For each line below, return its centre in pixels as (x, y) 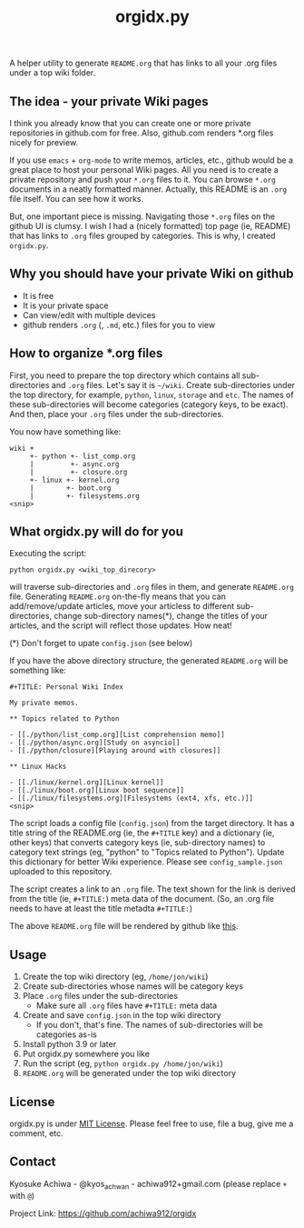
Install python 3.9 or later (69, 1044)
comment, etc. (36, 1133)
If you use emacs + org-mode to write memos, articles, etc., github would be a (151, 160)
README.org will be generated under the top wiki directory (129, 1073)
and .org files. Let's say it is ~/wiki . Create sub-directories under (173, 384)
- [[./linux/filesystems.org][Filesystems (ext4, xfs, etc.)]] (132, 799)
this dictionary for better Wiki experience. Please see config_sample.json (146, 862)
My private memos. (44, 703)
